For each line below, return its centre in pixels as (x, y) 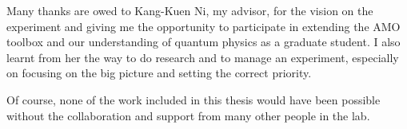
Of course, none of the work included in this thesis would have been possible (194, 99)
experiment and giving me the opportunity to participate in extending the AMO (203, 26)
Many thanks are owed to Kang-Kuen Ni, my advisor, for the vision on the (190, 10)
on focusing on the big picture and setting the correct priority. (159, 73)
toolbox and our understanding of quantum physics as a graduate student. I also (203, 42)
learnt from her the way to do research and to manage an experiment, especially (203, 57)
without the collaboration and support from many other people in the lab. (188, 115)
